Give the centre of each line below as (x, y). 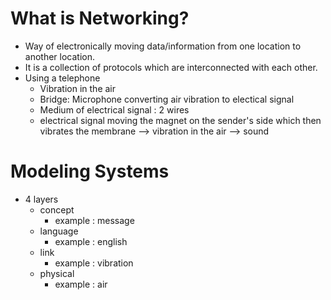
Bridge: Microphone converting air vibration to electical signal (167, 99)
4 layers (41, 199)
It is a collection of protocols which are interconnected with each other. (171, 67)
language (59, 231)
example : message (94, 220)
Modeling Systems (90, 171)
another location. (60, 56)
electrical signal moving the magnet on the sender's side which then (180, 120)
